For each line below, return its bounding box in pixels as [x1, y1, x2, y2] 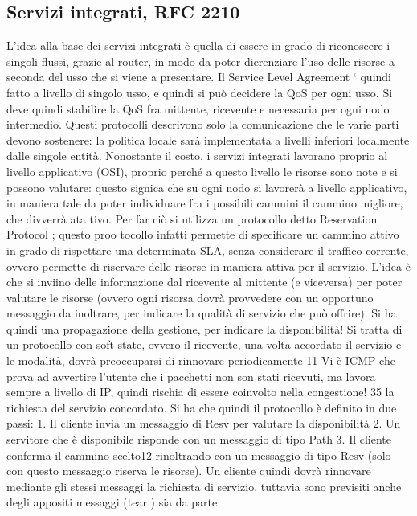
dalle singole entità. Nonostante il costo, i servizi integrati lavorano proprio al [6, 147, 388, 164]
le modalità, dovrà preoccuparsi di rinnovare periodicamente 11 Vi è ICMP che [6, 352, 395, 369]
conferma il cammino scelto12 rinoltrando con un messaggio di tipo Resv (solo [6, 446, 391, 463]
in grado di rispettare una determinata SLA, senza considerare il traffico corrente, [6, 241, 409, 258]
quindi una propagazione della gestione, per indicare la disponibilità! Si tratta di [6, 320, 403, 337]
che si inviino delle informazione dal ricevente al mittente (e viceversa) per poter [6, 273, 403, 290]
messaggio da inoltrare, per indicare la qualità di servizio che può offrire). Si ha [6, 305, 397, 321]
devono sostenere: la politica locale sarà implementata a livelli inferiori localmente [6, 131, 410, 148]
